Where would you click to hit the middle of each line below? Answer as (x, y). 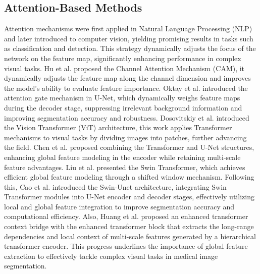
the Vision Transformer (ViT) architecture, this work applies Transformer (118, 127)
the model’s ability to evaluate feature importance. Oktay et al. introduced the (126, 88)
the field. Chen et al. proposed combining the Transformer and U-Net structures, (129, 147)
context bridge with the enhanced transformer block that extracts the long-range (129, 226)
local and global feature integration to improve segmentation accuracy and (119, 206)
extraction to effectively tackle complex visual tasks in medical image (111, 256)
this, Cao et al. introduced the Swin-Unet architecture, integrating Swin (115, 186)
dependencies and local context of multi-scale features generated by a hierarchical (130, 236)
